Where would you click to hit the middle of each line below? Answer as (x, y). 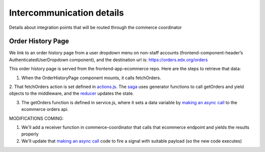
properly (30, 134)
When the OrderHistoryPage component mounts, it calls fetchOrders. (91, 78)
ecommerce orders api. (45, 109)
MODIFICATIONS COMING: (36, 118)
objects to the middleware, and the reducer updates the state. (72, 93)
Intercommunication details (66, 13)
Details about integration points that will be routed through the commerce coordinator (95, 27)
